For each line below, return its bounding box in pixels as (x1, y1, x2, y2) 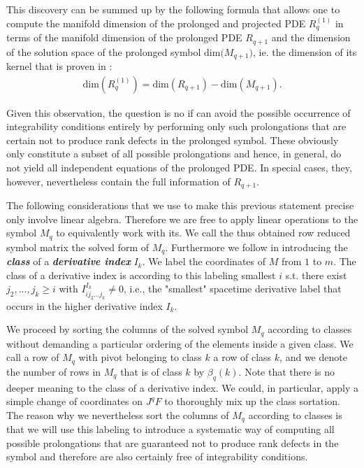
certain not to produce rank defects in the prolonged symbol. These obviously (6, 132, 339, 147)
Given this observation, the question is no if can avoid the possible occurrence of (6, 105, 351, 120)
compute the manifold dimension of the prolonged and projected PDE (6, 15, 306, 30)
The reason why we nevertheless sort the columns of (6, 407, 229, 422)
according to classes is (248, 407, 342, 422)
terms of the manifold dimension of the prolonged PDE (6, 30, 242, 45)
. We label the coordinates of (142, 254, 266, 269)
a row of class (213, 350, 272, 364)
